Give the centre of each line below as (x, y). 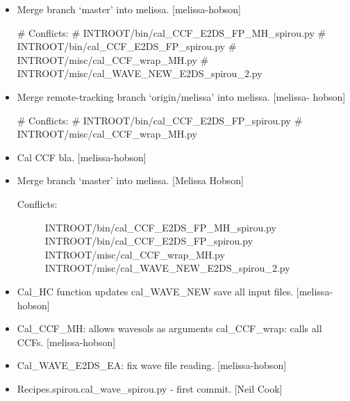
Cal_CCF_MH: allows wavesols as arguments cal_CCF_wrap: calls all (169, 328)
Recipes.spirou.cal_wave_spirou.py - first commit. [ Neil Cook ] (150, 388)
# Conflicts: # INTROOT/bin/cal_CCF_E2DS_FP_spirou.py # (160, 120)
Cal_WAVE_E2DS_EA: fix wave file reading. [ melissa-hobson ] (152, 365)
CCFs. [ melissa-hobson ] (66, 342)
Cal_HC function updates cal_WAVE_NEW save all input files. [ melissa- (175, 291)
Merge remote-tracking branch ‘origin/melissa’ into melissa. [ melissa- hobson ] (181, 96)
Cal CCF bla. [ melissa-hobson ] (82, 157)
